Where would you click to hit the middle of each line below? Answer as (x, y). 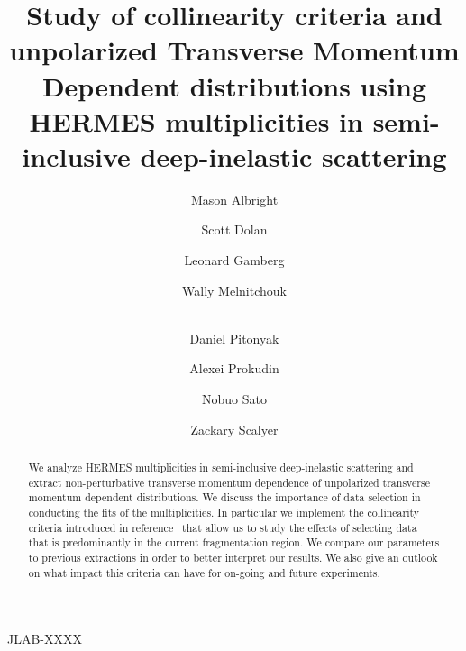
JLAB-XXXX (45, 639)
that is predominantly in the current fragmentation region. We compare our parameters (234, 542)
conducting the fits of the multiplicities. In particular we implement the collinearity (224, 512)
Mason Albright (234, 199)
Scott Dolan (234, 229)
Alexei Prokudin (234, 368)
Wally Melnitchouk (234, 290)
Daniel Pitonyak (234, 338)
